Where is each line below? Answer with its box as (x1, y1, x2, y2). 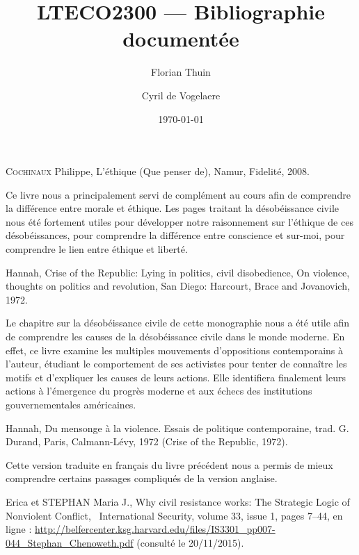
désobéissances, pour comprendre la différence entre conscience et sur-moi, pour (6, 228, 345, 242)
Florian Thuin (151, 65, 211, 79)
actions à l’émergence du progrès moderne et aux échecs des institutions (6, 383, 312, 398)
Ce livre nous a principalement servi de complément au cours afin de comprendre (6, 187, 351, 201)
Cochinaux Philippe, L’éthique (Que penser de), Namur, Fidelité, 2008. (6, 164, 310, 179)
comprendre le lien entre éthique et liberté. (6, 242, 188, 256)
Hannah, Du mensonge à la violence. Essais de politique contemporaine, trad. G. (6, 420, 349, 435)
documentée (122, 24, 239, 53)
